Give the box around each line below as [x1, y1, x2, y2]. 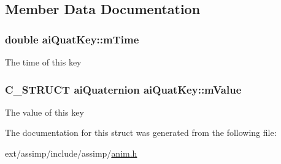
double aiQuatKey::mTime [5, 31, 139, 47]
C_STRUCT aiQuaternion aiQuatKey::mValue [5, 81, 242, 97]
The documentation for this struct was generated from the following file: [5, 126, 277, 139]
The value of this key [5, 105, 84, 118]
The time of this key [5, 56, 82, 68]
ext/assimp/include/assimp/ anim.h [5, 147, 137, 159]
